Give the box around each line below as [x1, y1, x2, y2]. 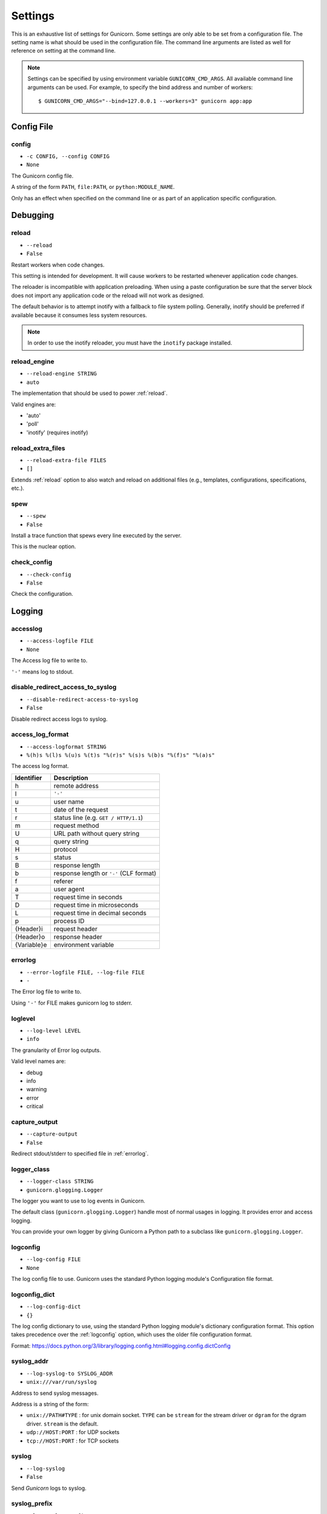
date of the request [53, 805, 108, 814]
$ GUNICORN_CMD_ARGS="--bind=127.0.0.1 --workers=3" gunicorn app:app [38, 98, 253, 104]
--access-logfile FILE [26, 638, 94, 644]
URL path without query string [53, 829, 139, 838]
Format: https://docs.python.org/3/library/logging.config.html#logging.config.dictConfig [11, 1342, 231, 1349]
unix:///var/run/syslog [26, 1378, 97, 1386]
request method [53, 821, 99, 830]
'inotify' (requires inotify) [26, 429, 88, 436]
